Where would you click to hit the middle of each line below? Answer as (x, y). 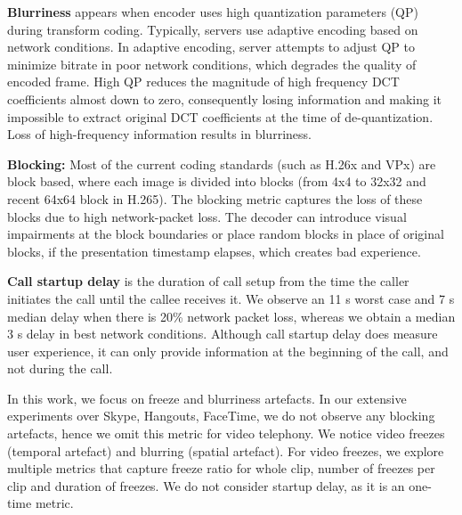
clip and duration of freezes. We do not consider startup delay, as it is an (206, 485)
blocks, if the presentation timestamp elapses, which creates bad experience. (214, 251)
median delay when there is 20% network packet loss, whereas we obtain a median (231, 316)
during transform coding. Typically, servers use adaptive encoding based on (213, 29)
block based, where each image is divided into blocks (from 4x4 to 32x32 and (217, 181)
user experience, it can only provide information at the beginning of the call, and (228, 351)
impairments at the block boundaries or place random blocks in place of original (226, 234)
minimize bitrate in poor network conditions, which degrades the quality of (212, 64)
